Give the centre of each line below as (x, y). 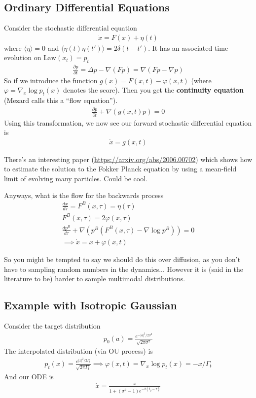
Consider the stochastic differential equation (71, 28)
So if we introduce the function (51, 80)
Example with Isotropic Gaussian (91, 305)
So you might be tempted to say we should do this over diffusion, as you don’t (122, 259)
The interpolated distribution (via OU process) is (78, 351)
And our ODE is (29, 376)
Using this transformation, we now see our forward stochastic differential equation (128, 122)
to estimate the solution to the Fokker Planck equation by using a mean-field (120, 169)
